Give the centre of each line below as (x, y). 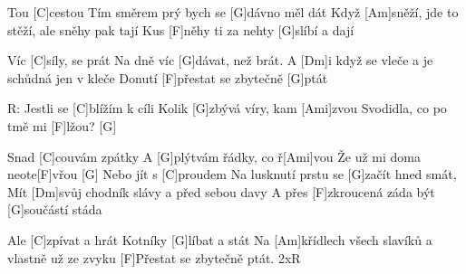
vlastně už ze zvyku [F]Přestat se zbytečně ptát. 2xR (154, 257)
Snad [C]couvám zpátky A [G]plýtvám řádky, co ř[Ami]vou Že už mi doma (214, 156)
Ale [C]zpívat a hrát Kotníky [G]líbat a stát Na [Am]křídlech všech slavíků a (220, 239)
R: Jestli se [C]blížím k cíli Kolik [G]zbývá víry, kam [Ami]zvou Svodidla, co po (227, 108)
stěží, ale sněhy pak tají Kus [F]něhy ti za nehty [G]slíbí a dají (181, 29)
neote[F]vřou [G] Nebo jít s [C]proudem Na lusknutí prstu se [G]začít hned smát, (232, 174)
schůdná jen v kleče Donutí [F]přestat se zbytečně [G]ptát (168, 77)
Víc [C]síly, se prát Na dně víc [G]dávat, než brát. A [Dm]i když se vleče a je (220, 60)
